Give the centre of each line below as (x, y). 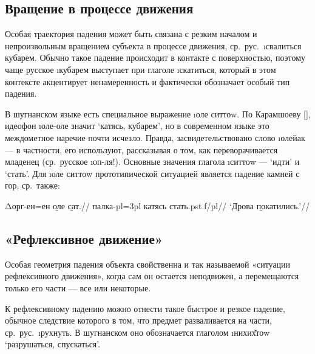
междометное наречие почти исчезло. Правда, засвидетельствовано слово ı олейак (155, 137)
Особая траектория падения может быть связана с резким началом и (131, 34)
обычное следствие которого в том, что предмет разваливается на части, (138, 320)
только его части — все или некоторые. (78, 287)
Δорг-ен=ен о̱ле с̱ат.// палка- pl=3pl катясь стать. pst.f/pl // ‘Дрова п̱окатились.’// (157, 205)
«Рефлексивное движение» (84, 238)
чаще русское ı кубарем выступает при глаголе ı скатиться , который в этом (141, 69)
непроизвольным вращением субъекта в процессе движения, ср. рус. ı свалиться (153, 45)
